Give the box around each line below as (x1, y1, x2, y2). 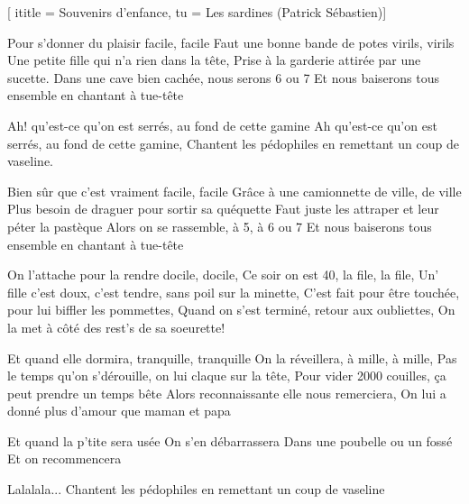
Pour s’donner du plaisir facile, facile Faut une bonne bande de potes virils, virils (7, 32, 455, 51)
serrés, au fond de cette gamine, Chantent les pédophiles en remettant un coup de (7, 133, 459, 152)
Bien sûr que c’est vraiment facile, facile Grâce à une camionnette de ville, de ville (7, 181, 462, 200)
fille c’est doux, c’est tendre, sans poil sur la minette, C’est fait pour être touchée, (7, 282, 460, 301)
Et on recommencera (7, 449, 122, 468)
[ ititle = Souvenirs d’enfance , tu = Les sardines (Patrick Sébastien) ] (7, 3, 387, 21)
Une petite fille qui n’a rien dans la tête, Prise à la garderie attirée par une (7, 50, 421, 69)
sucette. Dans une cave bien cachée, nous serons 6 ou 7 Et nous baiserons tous (7, 68, 440, 87)
